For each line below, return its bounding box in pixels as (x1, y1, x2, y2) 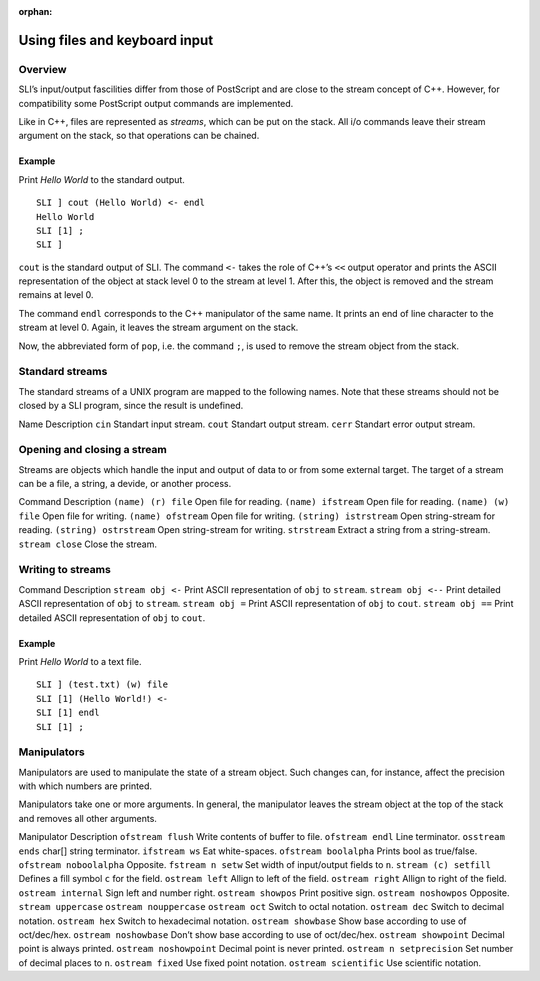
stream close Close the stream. (18, 538, 158, 550)
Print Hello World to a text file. (18, 655, 142, 667)
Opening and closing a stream (18, 443, 167, 457)
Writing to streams (18, 563, 112, 577)
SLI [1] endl (36, 707, 100, 719)
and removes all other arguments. (18, 812, 157, 824)
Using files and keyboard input (18, 31, 214, 49)
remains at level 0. (18, 289, 94, 301)
